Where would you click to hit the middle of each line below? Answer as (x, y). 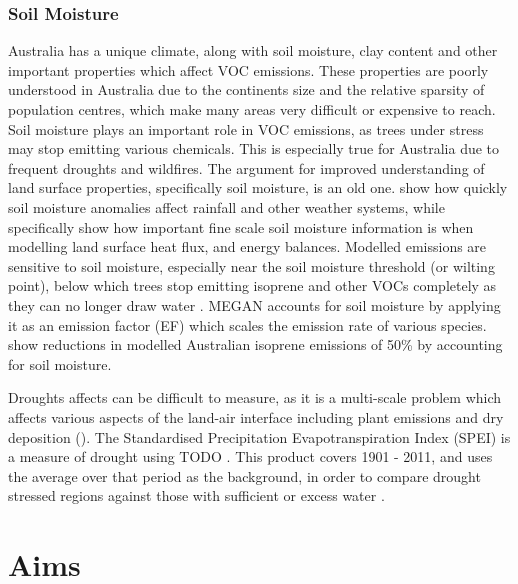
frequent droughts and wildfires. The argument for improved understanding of (246, 167)
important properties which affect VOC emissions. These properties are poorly (248, 69)
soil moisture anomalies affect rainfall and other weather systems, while (226, 206)
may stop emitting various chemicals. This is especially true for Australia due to (254, 148)
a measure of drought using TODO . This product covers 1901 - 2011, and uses (250, 456)
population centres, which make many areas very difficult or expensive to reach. (252, 109)
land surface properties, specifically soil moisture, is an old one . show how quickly (258, 187)
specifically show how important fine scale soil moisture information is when (241, 226)
